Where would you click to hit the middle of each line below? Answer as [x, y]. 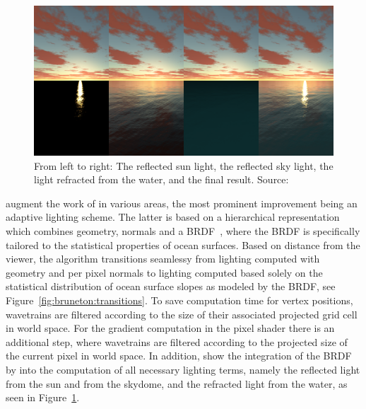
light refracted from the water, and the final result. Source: [161, 179]
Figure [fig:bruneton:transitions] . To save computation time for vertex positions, [179, 300]
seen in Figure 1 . [43, 397]
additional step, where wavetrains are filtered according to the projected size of [177, 341]
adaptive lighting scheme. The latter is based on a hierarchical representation [173, 217]
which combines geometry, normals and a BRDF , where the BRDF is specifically [183, 230]
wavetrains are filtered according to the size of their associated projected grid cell [182, 314]
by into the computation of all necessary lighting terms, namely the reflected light [183, 369]
